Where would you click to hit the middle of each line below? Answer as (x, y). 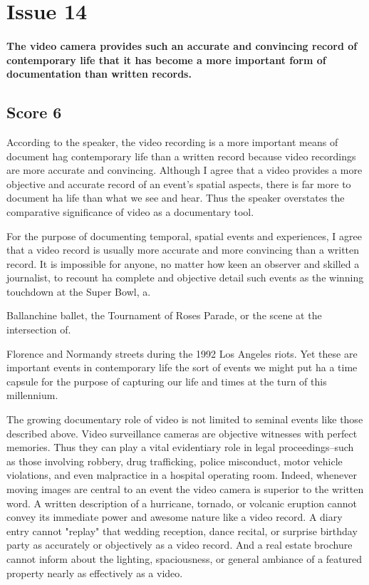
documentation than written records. (99, 74)
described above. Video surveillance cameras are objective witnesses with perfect (182, 433)
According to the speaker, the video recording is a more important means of (172, 141)
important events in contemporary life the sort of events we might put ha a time (182, 367)
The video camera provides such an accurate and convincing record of (182, 45)
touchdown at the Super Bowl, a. (79, 291)
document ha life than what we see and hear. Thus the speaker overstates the (176, 198)
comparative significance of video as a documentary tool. (130, 211)
